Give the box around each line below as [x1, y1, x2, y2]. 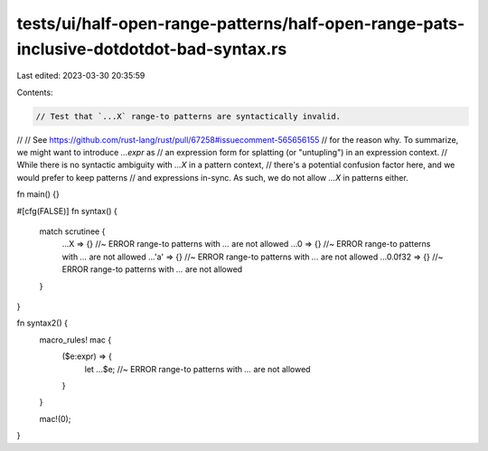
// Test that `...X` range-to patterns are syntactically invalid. [35, 111, 342, 121]
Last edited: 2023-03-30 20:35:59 [16, 70, 145, 81]
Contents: [16, 87, 53, 98]
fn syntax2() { [16, 317, 68, 329]
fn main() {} [16, 189, 61, 200]
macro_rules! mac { [39, 334, 112, 345]
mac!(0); [39, 413, 71, 424]
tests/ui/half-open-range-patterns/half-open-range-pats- [16, 14, 465, 33]
